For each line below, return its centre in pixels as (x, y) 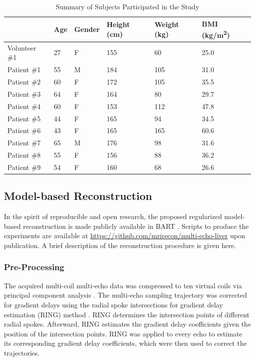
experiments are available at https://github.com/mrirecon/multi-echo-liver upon (125, 236)
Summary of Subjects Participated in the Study (127, 6)
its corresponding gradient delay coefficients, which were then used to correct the (126, 343)
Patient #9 (24, 167)
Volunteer (22, 47)
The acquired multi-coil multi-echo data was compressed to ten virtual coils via (123, 285)
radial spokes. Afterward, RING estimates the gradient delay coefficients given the (127, 324)
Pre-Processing (34, 267)
